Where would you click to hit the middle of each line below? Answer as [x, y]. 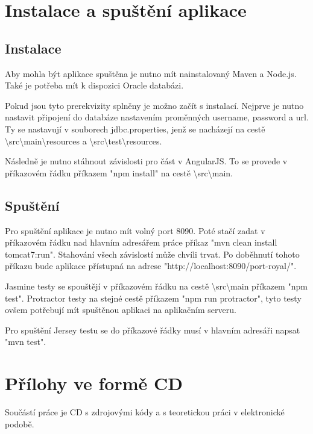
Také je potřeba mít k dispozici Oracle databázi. [94, 85]
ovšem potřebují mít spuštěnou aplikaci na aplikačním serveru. [121, 310]
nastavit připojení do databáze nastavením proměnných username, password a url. [157, 117]
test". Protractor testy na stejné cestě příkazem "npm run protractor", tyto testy [153, 298]
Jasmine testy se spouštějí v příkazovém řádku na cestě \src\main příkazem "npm [156, 286]
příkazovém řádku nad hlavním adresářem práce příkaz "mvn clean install [141, 242]
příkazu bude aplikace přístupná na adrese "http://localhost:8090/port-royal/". [151, 266]
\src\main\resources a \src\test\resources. [84, 141]
